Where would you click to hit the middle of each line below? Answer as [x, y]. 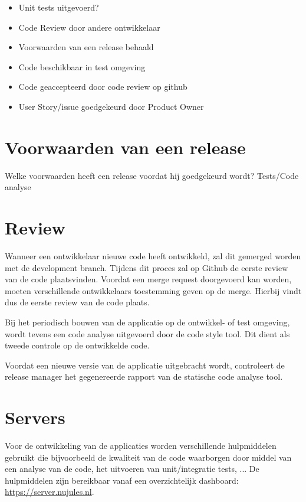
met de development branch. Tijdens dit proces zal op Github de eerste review [147, 267]
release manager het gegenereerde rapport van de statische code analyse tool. [144, 376]
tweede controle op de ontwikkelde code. [77, 345]
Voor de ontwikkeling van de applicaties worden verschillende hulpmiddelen [141, 446]
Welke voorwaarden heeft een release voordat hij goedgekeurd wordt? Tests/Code [152, 175]
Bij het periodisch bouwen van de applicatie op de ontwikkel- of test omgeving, [147, 322]
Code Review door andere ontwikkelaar [89, 27]
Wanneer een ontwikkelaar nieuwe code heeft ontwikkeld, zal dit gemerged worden [153, 256]
